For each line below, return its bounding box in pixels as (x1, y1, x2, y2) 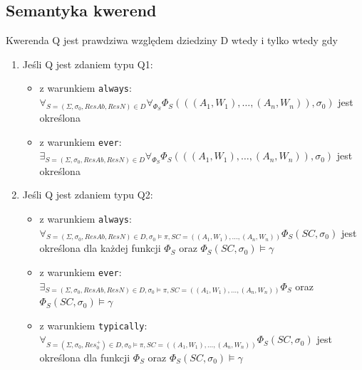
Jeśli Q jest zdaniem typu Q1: (22, 56, 153, 71)
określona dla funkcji (39, 349, 130, 364)
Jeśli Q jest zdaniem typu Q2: (22, 187, 153, 202)
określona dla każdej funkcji (39, 240, 161, 255)
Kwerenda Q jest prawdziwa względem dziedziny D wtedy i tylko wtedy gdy (6, 33, 338, 48)
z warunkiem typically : (39, 317, 148, 332)
